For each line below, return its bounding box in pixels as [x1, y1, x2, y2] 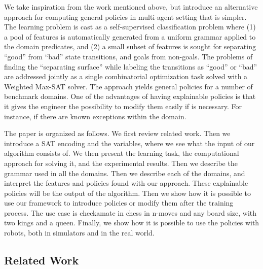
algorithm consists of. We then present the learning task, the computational [4, 148, 239, 158]
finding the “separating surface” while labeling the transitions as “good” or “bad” [4, 61, 257, 72]
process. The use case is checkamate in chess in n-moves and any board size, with [4, 207, 257, 218]
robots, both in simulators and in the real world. [4, 227, 155, 238]
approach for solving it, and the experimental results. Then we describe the [4, 157, 238, 168]
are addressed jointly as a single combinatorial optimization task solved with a [4, 71, 248, 82]
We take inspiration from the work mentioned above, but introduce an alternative [4, 2, 258, 12]
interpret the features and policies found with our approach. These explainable [4, 178, 248, 188]
